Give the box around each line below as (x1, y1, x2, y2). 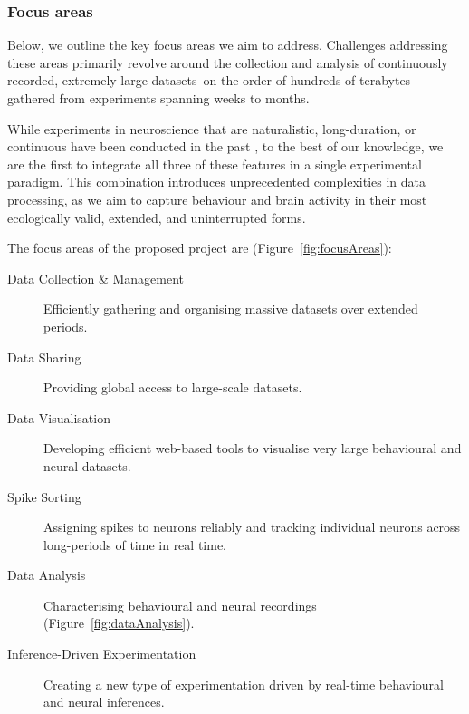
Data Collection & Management (7, 268, 185, 287)
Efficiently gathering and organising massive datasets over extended (43, 299, 418, 318)
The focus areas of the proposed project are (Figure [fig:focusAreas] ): (7, 238, 392, 257)
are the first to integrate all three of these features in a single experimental (7, 154, 422, 173)
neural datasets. (43, 456, 131, 475)
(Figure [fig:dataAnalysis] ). (43, 613, 195, 632)
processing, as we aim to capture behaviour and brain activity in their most (7, 189, 427, 208)
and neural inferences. (43, 692, 165, 711)
